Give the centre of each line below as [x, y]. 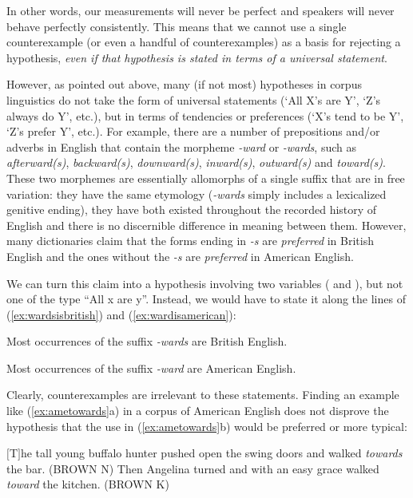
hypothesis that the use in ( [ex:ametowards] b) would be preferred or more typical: [207, 426]
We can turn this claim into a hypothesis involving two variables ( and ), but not [205, 283]
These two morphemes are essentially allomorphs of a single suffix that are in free [206, 178]
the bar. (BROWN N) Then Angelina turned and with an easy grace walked [193, 468]
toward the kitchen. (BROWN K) [88, 484]
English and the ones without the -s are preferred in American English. [180, 256]
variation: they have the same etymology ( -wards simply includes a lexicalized [197, 194]
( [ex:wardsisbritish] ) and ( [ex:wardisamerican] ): [121, 314]
